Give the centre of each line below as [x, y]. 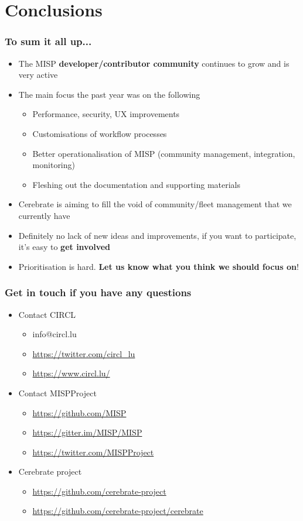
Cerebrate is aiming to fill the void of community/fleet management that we [155, 204]
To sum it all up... [48, 41]
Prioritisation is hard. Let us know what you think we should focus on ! [159, 266]
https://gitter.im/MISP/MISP [87, 432]
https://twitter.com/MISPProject [93, 452]
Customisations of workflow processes [100, 133]
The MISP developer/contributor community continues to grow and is [154, 63]
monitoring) [54, 165]
